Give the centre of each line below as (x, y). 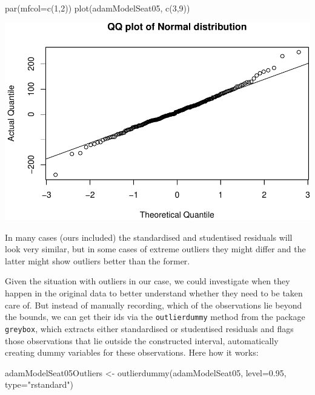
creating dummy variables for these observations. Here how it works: (132, 352)
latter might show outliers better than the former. (98, 260)
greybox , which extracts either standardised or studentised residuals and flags (149, 328)
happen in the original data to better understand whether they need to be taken (154, 293)
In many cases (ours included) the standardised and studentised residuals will (149, 237)
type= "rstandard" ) (39, 384)
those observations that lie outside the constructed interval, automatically (142, 340)
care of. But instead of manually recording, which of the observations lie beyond (154, 305)
